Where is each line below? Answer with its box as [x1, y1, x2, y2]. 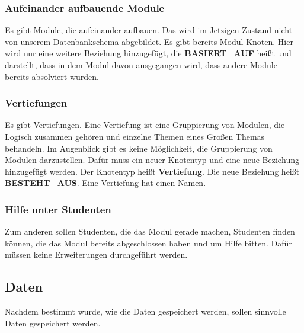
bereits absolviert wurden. [5, 70, 99, 82]
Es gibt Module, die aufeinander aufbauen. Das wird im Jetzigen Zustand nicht [5, 24, 293, 36]
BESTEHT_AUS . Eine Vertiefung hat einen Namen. [5, 177, 206, 189]
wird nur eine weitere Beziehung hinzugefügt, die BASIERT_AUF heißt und [5, 47, 292, 59]
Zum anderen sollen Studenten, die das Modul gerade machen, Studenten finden [5, 225, 295, 238]
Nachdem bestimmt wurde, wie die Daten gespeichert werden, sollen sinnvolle [5, 305, 286, 318]
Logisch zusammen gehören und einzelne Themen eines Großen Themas [5, 130, 265, 142]
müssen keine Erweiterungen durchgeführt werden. [5, 248, 188, 261]
